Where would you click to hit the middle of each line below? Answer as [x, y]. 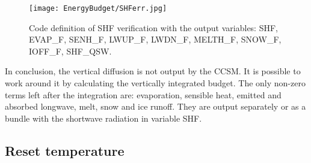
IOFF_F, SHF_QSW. [70, 51]
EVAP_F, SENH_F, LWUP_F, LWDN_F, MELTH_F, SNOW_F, [155, 39]
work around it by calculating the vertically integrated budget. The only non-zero [155, 83]
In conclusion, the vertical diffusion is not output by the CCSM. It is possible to [153, 71]
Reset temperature [65, 150]
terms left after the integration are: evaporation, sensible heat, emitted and [143, 94]
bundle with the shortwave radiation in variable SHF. [103, 118]
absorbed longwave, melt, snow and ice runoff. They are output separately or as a [155, 106]
